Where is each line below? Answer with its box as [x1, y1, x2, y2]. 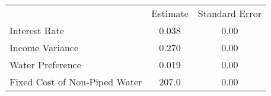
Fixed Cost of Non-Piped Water [9, 75, 142, 88]
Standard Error [197, 6, 262, 20]
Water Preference [9, 58, 81, 71]
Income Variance [9, 41, 79, 54]
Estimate [151, 6, 189, 20]
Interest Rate [9, 24, 64, 37]
